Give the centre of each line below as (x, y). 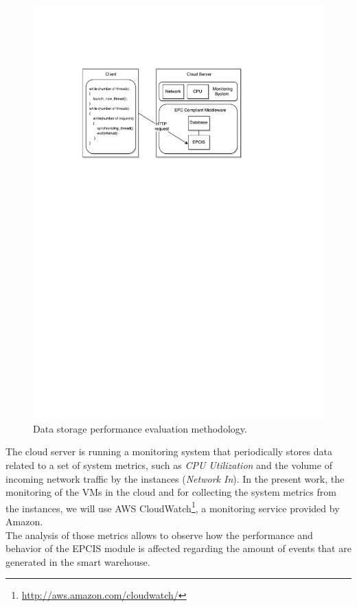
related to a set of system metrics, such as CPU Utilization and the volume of (169, 465)
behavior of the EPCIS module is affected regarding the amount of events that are (178, 548)
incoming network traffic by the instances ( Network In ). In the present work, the (175, 478)
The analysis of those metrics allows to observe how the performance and (159, 535)
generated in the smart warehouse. (78, 561)
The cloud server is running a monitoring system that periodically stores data (169, 451)
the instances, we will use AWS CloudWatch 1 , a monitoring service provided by (173, 507)
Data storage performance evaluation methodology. (140, 428)
